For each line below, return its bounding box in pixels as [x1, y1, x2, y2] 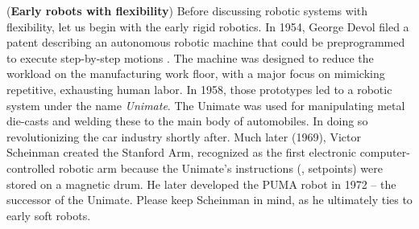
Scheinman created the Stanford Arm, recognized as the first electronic [6, 144, 356, 161]
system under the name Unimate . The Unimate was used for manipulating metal [6, 96, 405, 113]
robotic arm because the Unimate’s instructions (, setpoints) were [58, 159, 383, 176]
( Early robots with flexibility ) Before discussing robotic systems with [6, 2, 368, 18]
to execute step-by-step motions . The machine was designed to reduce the [6, 49, 374, 66]
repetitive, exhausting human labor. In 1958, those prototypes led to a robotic [6, 80, 392, 97]
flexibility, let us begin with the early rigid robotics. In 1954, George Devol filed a [6, 18, 409, 35]
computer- [359, 144, 410, 161]
